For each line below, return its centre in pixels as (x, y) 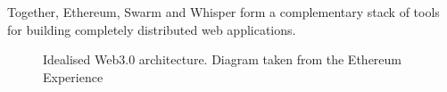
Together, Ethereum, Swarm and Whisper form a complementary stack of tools (223, 12)
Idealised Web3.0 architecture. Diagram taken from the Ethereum (222, 59)
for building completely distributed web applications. (152, 29)
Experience (73, 76)
